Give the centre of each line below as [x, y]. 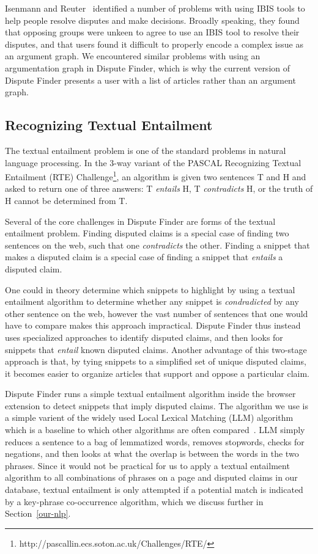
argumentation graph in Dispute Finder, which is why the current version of [148, 67]
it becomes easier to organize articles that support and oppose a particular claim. [157, 373]
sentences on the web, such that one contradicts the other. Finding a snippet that [157, 245]
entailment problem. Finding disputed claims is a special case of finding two [147, 233]
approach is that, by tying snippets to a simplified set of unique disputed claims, [156, 361]
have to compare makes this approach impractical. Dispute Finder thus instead [153, 325]
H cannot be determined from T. [66, 200]
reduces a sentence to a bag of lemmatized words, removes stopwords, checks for [155, 441]
